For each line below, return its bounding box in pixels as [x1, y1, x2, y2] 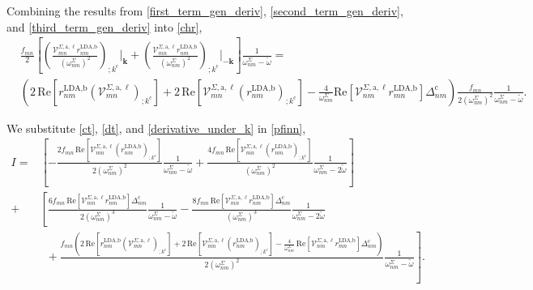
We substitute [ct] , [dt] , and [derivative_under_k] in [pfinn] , [6, 119, 306, 136]
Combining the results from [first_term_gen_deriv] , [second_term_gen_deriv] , [6, 2, 403, 19]
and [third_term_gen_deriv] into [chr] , [6, 18, 203, 35]
